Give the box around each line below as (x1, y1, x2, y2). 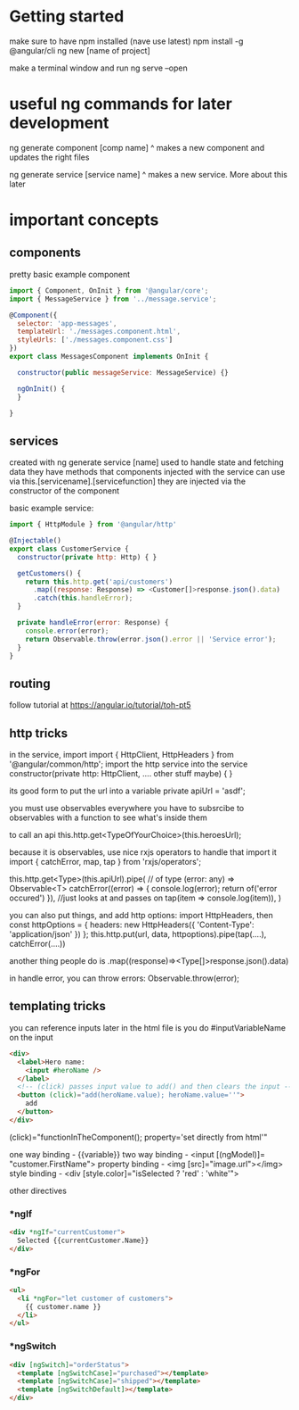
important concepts (9, 210, 159, 230)
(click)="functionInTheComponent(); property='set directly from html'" (9, 1132, 268, 1142)
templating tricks (9, 999, 107, 1014)
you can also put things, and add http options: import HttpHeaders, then (9, 910, 273, 921)
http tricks (9, 726, 69, 741)
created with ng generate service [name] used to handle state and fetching (9, 457, 285, 468)
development (9, 113, 109, 133)
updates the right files (9, 152, 90, 162)
